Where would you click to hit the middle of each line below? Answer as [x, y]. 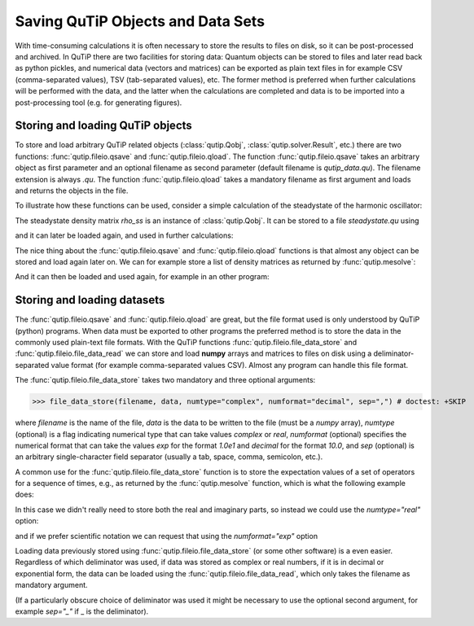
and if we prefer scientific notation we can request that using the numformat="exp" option [166, 536]
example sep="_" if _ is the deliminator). [82, 611]
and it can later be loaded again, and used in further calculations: [124, 235]
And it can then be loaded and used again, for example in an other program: [142, 277]
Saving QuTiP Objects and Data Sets [140, 21]
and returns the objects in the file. [72, 190]
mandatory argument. [52, 585]
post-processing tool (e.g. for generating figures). [99, 103]
